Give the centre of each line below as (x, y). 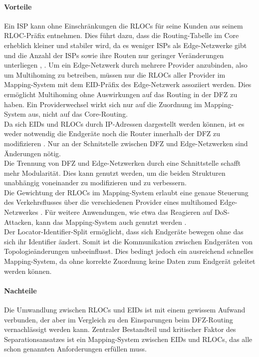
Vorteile (18, 6)
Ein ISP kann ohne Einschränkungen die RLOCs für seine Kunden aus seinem (124, 25)
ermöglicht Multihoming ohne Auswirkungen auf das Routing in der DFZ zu (121, 94)
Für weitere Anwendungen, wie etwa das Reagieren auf (129, 212)
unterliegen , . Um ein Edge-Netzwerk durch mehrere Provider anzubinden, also (126, 65)
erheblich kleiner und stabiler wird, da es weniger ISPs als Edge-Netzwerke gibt (126, 45)
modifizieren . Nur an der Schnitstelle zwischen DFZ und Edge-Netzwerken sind (126, 143)
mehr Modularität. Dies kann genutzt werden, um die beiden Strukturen (115, 172)
